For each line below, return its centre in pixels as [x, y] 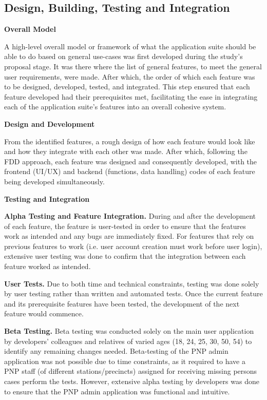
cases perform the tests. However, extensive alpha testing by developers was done [132, 381]
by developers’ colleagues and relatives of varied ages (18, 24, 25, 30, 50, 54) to [128, 341]
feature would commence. [44, 313]
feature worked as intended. [47, 266]
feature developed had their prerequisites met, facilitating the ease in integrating [131, 96]
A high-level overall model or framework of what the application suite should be [130, 46]
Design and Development [50, 123]
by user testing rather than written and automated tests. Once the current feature [133, 293]
